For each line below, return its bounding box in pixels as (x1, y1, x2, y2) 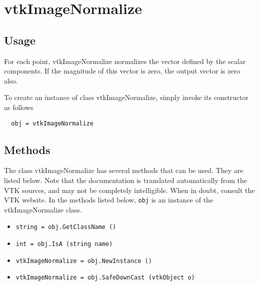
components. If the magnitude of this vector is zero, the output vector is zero (4, 65, 240, 76)
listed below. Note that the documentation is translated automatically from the (4, 175, 247, 185)
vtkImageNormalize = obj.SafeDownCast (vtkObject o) (15, 274, 195, 281)
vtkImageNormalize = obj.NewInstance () (15, 257, 152, 264)
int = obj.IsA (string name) (15, 240, 113, 248)
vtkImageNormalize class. (4, 204, 82, 214)
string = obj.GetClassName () (15, 223, 116, 231)
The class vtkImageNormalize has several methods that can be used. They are (4, 165, 243, 175)
